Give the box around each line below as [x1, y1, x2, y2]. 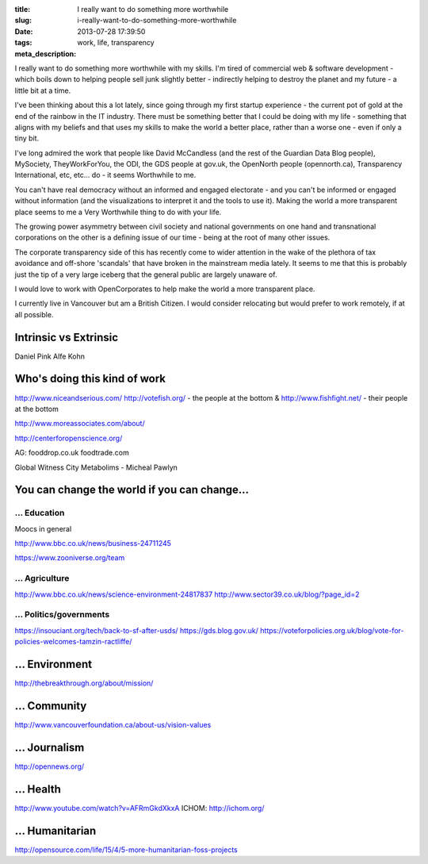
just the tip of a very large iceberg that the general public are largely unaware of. [14, 270, 277, 279]
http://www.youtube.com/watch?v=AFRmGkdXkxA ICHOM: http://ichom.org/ [14, 803, 265, 812]
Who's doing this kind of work [14, 372, 166, 386]
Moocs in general [14, 524, 72, 533]
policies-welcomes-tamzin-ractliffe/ [14, 637, 132, 647]
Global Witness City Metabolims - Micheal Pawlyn [14, 463, 178, 472]
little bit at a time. [14, 86, 71, 95]
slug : [14, 16, 32, 25]
